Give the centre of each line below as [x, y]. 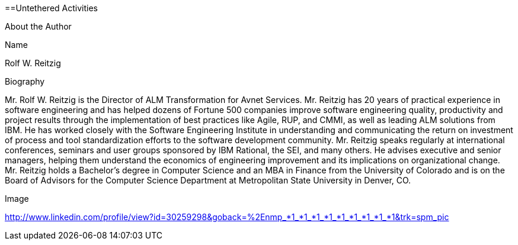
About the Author [38, 26]
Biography [25, 81]
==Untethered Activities [51, 8]
